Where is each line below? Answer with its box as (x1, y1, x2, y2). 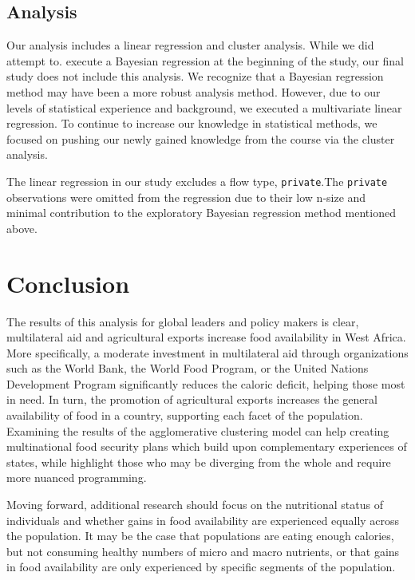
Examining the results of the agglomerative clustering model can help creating (6, 422, 389, 439)
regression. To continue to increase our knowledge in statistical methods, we (6, 115, 377, 132)
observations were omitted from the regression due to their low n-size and (6, 188, 366, 205)
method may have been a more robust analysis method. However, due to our (6, 83, 381, 100)
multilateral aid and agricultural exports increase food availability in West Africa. (6, 329, 406, 345)
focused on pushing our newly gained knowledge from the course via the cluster (6, 130, 395, 147)
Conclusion (6, 266, 130, 299)
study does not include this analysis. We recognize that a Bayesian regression (6, 68, 384, 85)
